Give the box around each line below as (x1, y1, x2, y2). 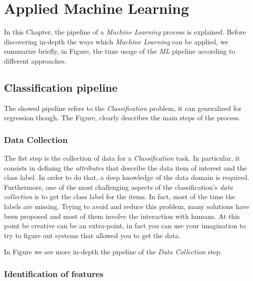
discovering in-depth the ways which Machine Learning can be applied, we (4, 36, 228, 46)
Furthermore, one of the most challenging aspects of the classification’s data (4, 181, 233, 192)
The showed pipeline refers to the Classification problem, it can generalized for (4, 103, 242, 113)
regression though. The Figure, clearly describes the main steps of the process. (4, 112, 241, 123)
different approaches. (4, 55, 67, 66)
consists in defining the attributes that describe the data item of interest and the (4, 162, 247, 173)
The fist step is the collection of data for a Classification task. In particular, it (4, 153, 240, 163)
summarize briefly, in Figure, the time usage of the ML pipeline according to (4, 46, 235, 56)
